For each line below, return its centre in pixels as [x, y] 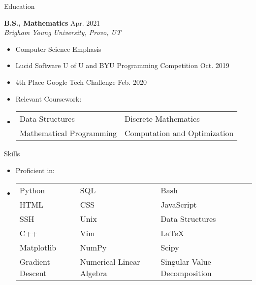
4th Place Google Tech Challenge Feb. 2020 [81, 82]
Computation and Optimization [179, 133]
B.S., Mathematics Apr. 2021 [52, 22]
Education [19, 6]
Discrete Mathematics [162, 119]
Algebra [94, 273]
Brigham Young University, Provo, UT [63, 32]
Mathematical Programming [68, 133]
